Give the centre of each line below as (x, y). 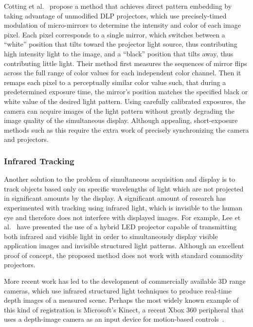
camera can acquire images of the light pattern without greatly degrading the (119, 111)
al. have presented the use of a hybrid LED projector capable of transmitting (120, 227)
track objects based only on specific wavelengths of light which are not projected (124, 188)
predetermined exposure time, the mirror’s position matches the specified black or (126, 92)
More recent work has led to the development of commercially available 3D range (125, 281)
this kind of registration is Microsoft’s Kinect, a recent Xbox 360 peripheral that (124, 309)
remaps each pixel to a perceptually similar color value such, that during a (115, 82)
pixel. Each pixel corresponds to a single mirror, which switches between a (115, 34)
